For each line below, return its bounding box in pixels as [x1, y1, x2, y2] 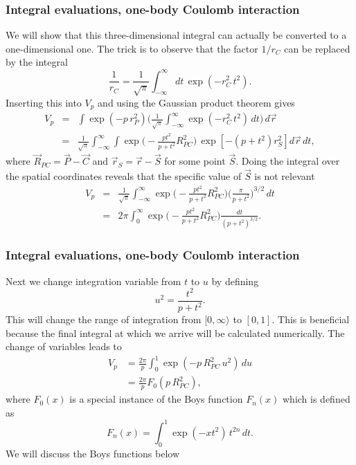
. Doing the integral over [235, 154, 340, 168]
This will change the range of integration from [6, 312, 202, 327]
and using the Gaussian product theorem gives [98, 95, 295, 109]
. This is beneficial [272, 312, 350, 327]
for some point [164, 154, 226, 168]
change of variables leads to [6, 339, 122, 354]
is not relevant [254, 169, 315, 183]
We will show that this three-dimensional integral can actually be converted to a [6, 28, 347, 42]
